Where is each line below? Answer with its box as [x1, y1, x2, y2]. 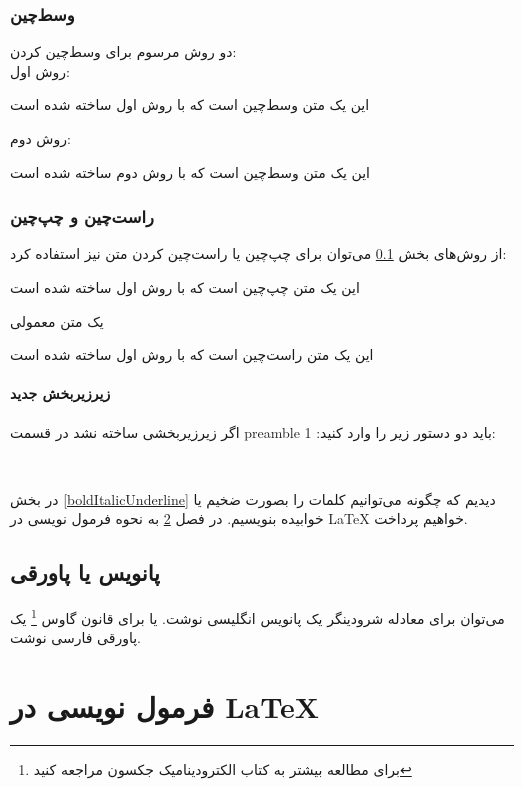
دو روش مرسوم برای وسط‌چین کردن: [10, 41, 237, 62]
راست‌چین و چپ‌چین [10, 204, 154, 229]
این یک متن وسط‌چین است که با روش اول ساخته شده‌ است [10, 94, 370, 115]
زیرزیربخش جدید [10, 383, 111, 404]
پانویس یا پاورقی [10, 557, 160, 588]
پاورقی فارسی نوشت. [10, 627, 141, 648]
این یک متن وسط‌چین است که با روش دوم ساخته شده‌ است [10, 161, 370, 182]
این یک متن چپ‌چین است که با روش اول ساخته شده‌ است [10, 277, 360, 297]
